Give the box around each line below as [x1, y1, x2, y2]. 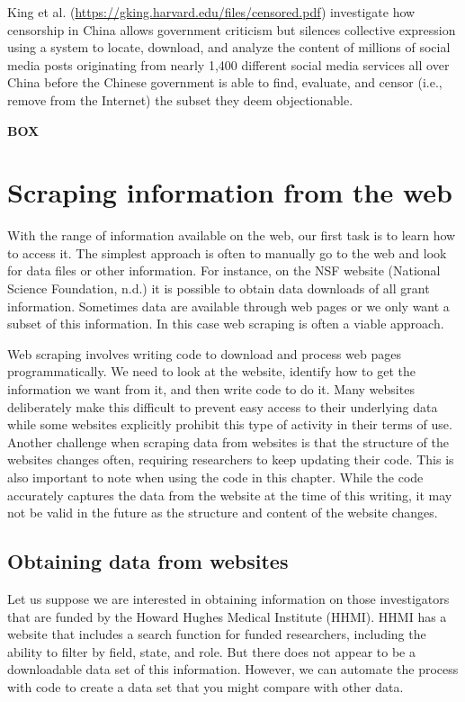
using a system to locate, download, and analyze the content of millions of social [7, 38, 451, 57]
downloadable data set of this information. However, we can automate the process [7, 660, 459, 679]
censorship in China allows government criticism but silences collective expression [7, 20, 456, 39]
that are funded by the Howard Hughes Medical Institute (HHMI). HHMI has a [7, 607, 447, 625]
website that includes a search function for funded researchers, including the [7, 625, 426, 643]
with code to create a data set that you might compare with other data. [7, 677, 404, 696]
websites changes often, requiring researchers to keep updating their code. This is [7, 450, 454, 469]
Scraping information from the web [7, 174, 452, 211]
